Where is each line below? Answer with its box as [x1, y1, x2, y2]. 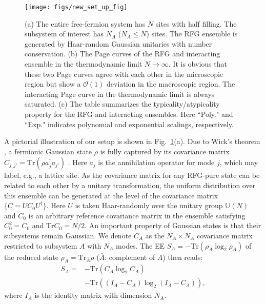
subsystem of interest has [25, 28, 104, 39]
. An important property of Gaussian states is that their [85, 220, 261, 231]
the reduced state [4, 251, 58, 262]
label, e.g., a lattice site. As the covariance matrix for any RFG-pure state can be [4, 170, 260, 180]
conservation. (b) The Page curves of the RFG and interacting [25, 48, 220, 59]
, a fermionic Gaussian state [4, 146, 92, 156]
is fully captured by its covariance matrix [100, 146, 230, 156]
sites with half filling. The [155, 18, 237, 29]
